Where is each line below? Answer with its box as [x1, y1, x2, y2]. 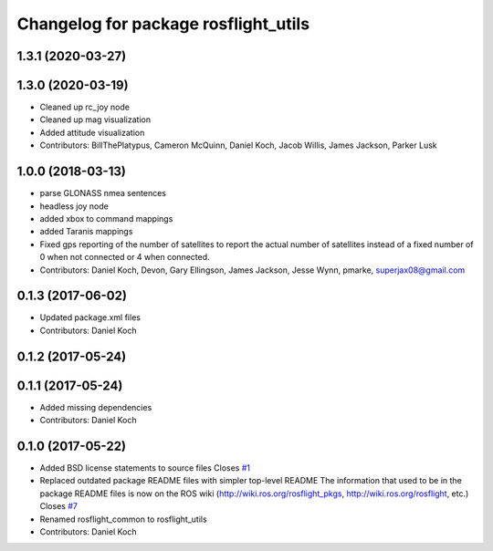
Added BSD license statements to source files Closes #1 [39, 463, 251, 473]
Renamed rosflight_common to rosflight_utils [39, 514, 207, 525]
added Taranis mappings [39, 226, 133, 237]
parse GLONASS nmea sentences [39, 188, 166, 199]
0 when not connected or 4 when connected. [39, 252, 210, 263]
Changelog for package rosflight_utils [16, 14, 310, 34]
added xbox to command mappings [39, 213, 173, 224]
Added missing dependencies [39, 401, 152, 412]
